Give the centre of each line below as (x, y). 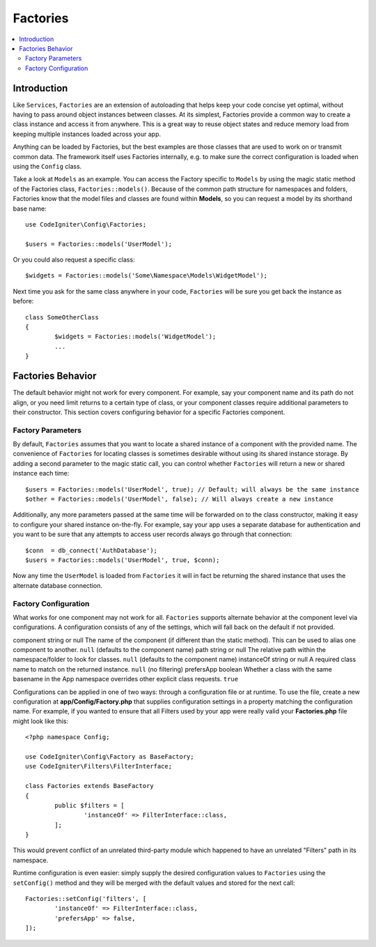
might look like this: (41, 721)
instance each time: (41, 473)
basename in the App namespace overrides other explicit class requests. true (126, 679)
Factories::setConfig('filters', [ (86, 899)
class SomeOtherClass (62, 317)
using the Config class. (47, 166)
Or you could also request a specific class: (74, 260)
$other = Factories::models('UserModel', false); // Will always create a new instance (180, 499)
